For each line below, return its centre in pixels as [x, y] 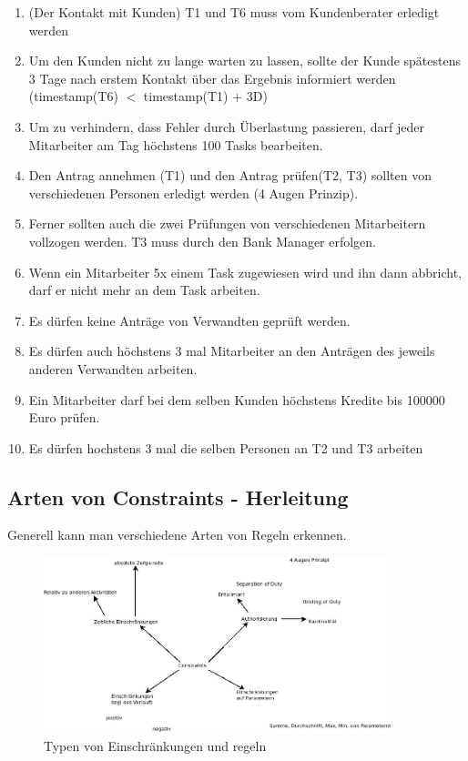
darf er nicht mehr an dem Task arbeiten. [144, 290]
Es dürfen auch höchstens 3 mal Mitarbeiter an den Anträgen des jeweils [232, 351]
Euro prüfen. [64, 417]
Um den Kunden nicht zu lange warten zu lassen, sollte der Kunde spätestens [244, 61]
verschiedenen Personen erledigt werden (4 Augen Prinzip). [193, 193]
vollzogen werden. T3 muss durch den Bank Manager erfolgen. [203, 241]
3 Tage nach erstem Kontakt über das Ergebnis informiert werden [212, 78]
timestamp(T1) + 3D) [205, 96]
